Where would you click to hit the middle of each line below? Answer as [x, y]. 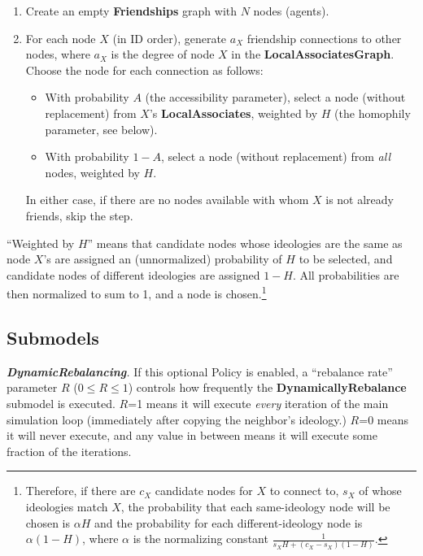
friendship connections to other [324, 38]
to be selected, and [346, 259]
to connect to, [304, 491]
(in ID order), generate [170, 38]
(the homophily [373, 113]
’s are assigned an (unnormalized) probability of [163, 259]
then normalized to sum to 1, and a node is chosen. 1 [137, 292]
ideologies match [67, 506]
